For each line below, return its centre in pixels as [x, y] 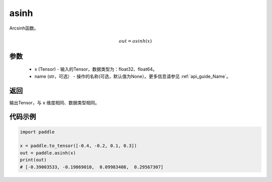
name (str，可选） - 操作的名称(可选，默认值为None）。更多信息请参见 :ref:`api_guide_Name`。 [133, 76]
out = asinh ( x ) [135, 41]
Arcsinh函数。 [24, 28]
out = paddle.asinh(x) [48, 153]
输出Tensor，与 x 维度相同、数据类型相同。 [54, 102]
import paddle [37, 132]
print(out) [33, 160]
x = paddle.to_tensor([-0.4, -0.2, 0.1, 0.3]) [78, 146]
